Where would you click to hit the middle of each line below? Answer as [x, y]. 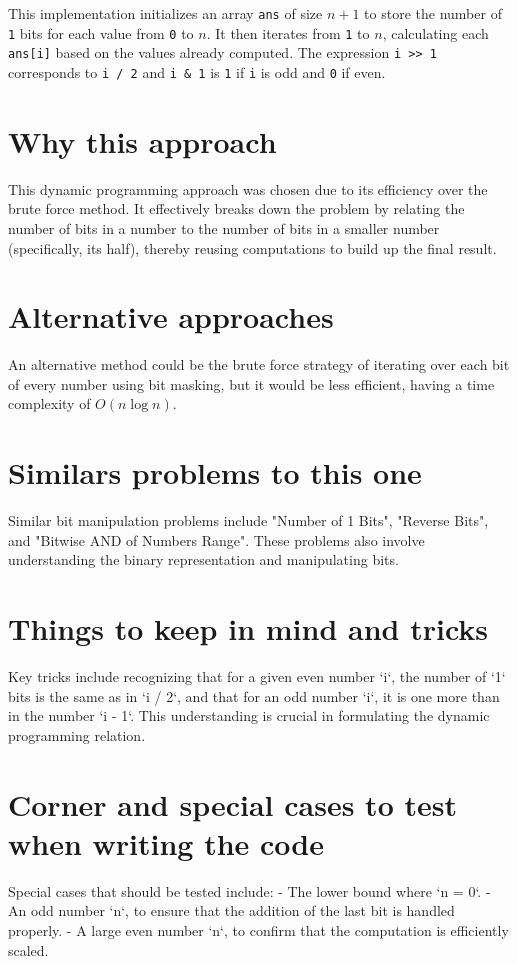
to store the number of [433, 13]
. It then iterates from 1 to [288, 32]
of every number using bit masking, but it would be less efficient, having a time [251, 383]
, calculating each [435, 32]
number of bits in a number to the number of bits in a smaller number [224, 227]
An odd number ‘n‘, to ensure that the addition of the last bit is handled [231, 910]
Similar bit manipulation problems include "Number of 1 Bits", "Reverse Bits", [248, 520]
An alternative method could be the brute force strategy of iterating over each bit [259, 364]
